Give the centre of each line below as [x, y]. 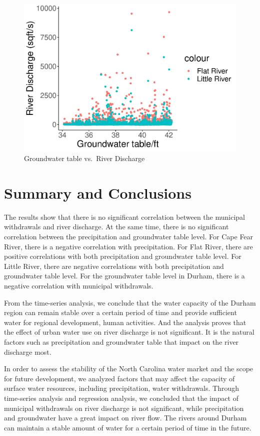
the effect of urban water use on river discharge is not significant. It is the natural [129, 332]
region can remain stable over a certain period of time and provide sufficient [120, 312]
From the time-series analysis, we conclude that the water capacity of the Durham [130, 302]
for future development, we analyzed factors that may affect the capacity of [119, 378]
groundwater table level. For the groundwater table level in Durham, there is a [124, 276]
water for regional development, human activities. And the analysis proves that [125, 322]
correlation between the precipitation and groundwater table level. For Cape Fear [129, 237]
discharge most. [28, 351]
